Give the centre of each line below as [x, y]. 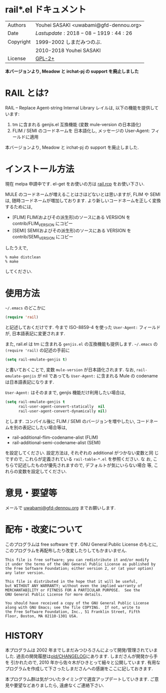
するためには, [19, 207]
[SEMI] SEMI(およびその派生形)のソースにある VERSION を [72, 231]
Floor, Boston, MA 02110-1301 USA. [42, 616]
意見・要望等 [31, 493]
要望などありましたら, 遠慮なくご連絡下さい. [59, 685]
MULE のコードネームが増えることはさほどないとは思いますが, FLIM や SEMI [83, 194]
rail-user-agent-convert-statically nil [62, 406]
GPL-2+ [45, 58]
